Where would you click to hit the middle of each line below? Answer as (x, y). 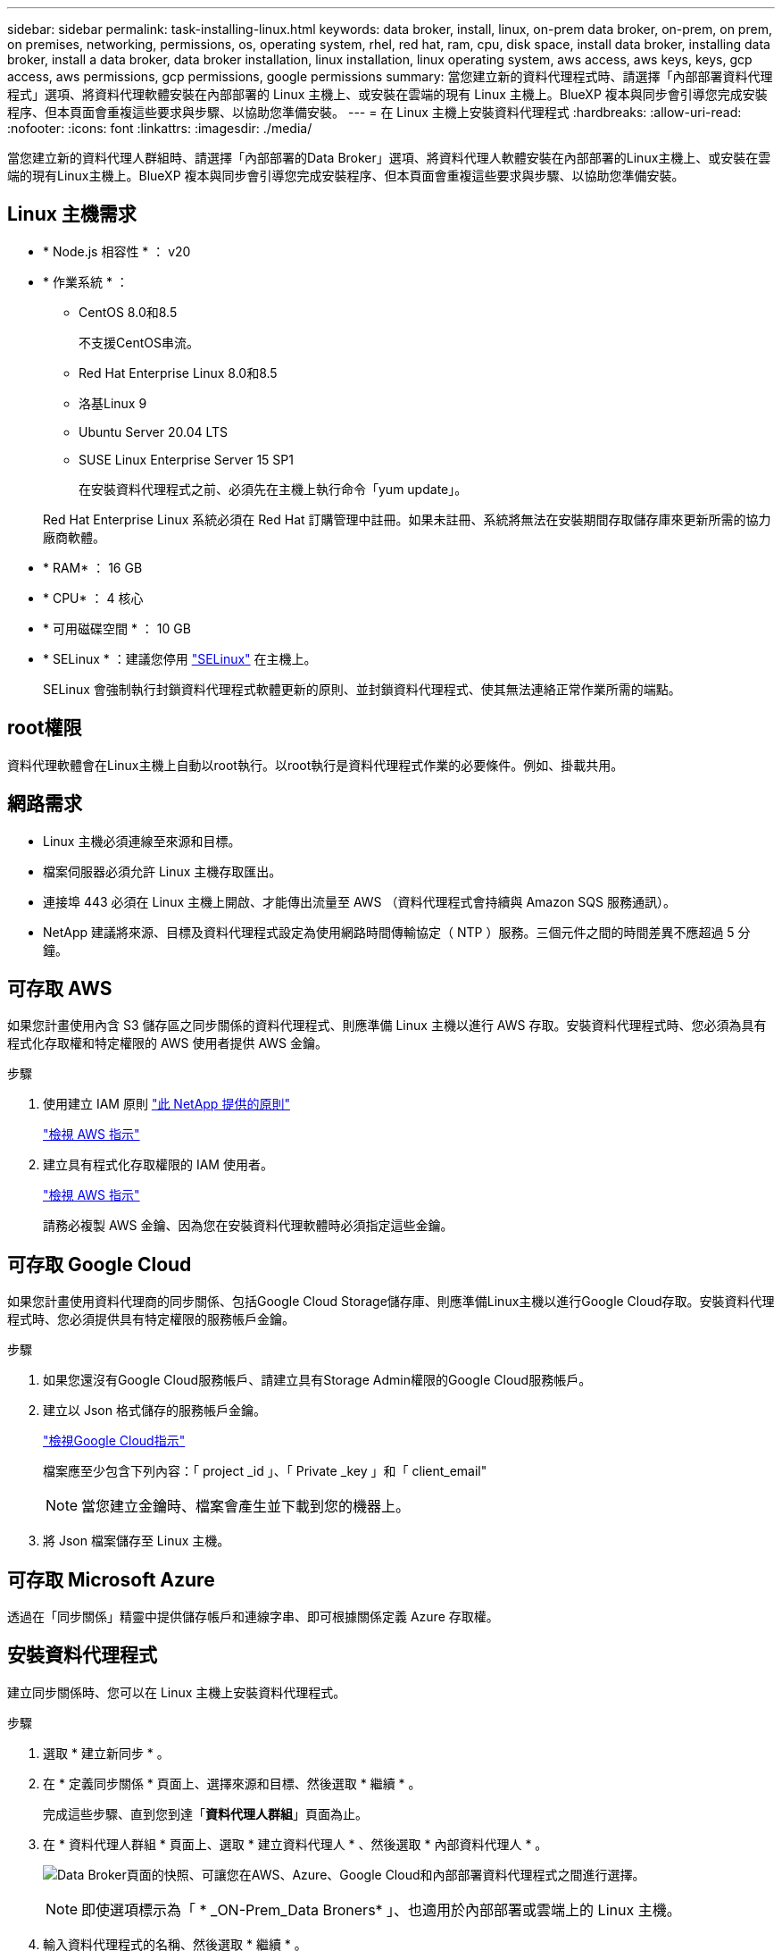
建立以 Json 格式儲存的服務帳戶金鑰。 (154, 1411)
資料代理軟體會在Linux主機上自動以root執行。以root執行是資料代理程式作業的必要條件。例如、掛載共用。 (316, 765)
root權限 (45, 728)
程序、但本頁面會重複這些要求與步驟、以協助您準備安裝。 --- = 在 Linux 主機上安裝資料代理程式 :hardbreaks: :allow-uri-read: (374, 112)
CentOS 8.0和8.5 (128, 312)
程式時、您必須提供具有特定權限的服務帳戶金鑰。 (151, 1319)
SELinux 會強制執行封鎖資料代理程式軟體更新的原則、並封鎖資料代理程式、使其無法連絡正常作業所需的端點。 (362, 689)
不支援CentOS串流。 (139, 342)
